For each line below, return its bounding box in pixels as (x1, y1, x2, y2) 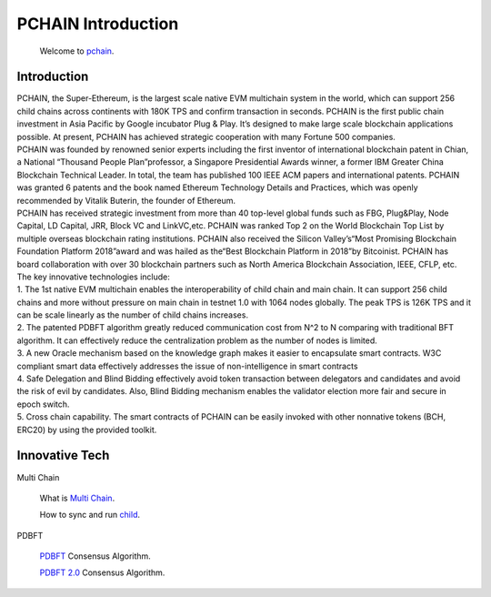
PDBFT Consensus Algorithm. (39, 551, 152, 562)
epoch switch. (16, 399, 70, 410)
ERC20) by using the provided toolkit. (16, 424, 157, 435)
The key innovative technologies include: (16, 271, 170, 282)
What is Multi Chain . (39, 492, 115, 503)
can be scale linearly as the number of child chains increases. (16, 309, 249, 320)
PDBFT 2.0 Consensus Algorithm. (39, 567, 165, 578)
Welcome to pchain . (39, 46, 115, 56)
